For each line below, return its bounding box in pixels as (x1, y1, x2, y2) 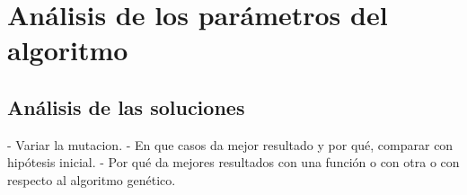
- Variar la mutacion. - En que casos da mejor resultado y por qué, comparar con (7, 135, 454, 154)
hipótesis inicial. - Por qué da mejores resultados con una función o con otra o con (7, 153, 460, 172)
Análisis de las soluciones (7, 93, 245, 120)
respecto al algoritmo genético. (7, 170, 176, 189)
